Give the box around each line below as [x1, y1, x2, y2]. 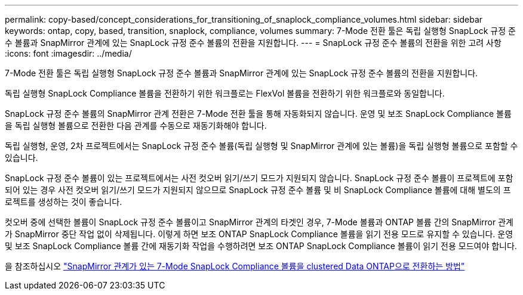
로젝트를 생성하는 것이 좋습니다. [5, 197, 122, 207]
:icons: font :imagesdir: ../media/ [5, 48, 132, 58]
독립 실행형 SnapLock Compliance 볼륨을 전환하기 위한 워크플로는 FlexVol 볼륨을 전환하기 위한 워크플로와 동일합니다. [5, 88, 445, 98]
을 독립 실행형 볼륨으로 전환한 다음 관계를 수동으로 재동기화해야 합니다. [5, 120, 267, 131]
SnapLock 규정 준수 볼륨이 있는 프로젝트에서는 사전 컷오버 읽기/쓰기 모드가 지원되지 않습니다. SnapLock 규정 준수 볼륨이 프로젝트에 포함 [5, 173, 513, 183]
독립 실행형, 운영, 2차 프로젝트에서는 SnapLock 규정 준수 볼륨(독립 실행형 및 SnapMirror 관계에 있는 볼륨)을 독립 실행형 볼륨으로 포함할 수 [5, 141, 518, 151]
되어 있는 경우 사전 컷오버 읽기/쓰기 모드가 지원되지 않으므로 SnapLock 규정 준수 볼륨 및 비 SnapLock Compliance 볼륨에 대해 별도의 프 [5, 185, 511, 195]
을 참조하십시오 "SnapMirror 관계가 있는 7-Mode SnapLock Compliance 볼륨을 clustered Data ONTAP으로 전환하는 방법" [5, 261, 465, 271]
